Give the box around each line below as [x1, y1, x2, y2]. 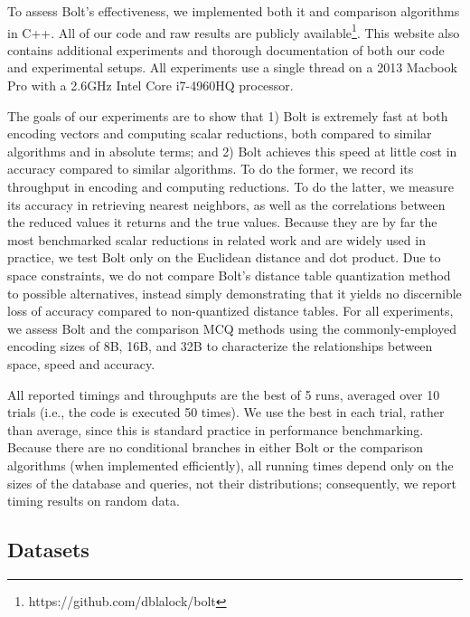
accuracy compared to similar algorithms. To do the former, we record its [7, 159, 414, 178]
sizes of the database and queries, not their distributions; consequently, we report [7, 473, 456, 492]
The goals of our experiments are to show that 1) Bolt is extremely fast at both [7, 106, 448, 125]
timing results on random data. [7, 491, 180, 510]
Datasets [7, 536, 89, 564]
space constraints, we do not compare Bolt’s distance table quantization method [7, 265, 451, 284]
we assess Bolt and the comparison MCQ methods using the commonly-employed [7, 318, 456, 337]
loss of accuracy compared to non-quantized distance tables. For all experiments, [7, 301, 454, 320]
